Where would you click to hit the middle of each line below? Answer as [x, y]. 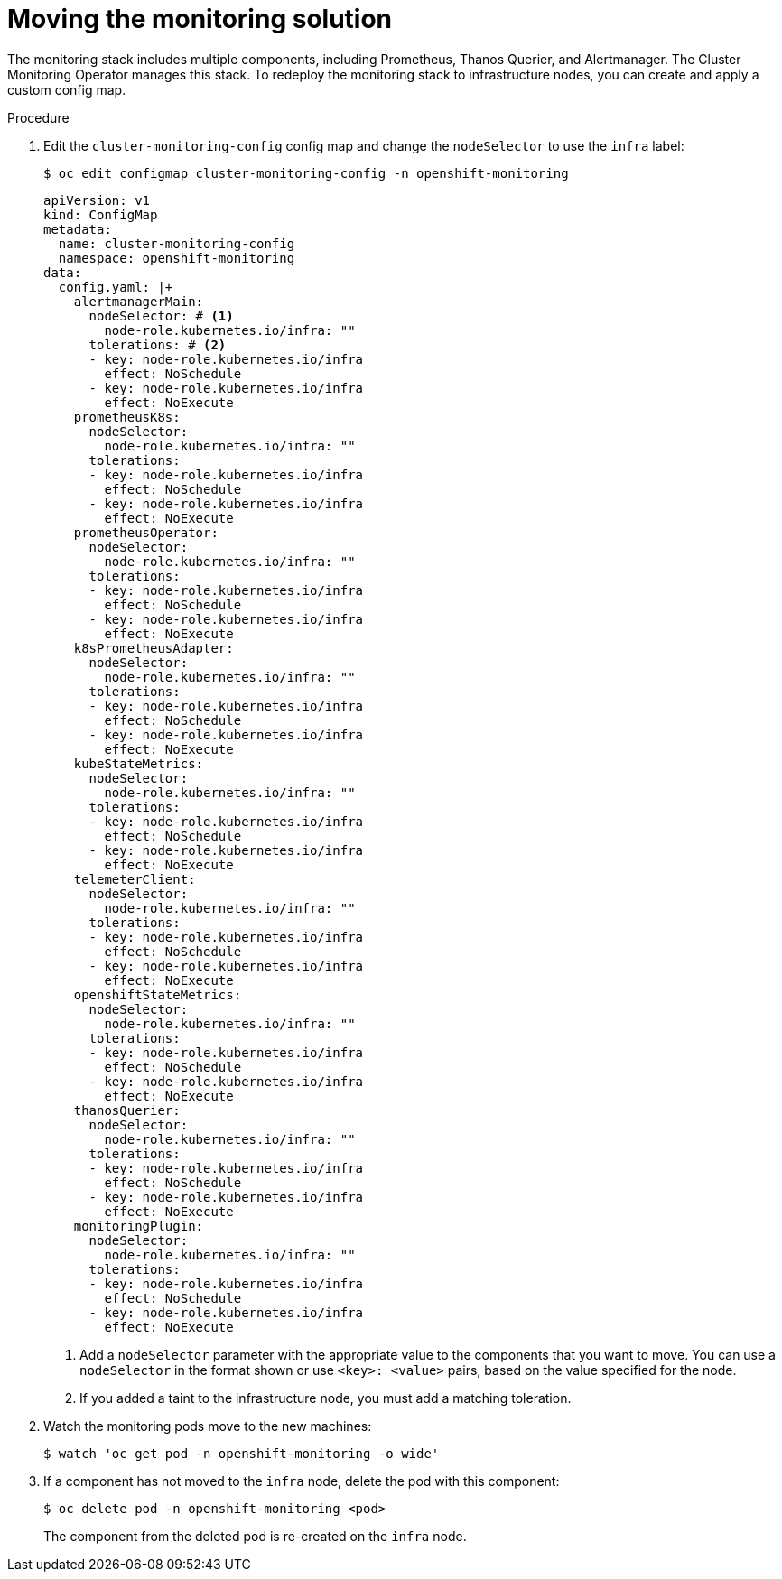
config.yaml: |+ [116, 287]
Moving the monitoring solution [200, 19]
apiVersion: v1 [97, 200]
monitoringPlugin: [139, 1226]
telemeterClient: [135, 879]
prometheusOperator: [146, 532]
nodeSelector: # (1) [161, 316]
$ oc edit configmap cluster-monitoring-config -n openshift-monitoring [306, 173]
